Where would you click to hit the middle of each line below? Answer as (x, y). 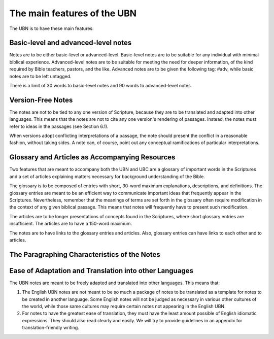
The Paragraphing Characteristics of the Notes (85, 255)
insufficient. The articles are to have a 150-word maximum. (71, 224)
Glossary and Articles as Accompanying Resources (92, 157)
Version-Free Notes (41, 100)
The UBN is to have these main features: (52, 28)
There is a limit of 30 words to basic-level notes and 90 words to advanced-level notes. (101, 86)
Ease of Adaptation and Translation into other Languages (101, 271)
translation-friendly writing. (51, 328)
